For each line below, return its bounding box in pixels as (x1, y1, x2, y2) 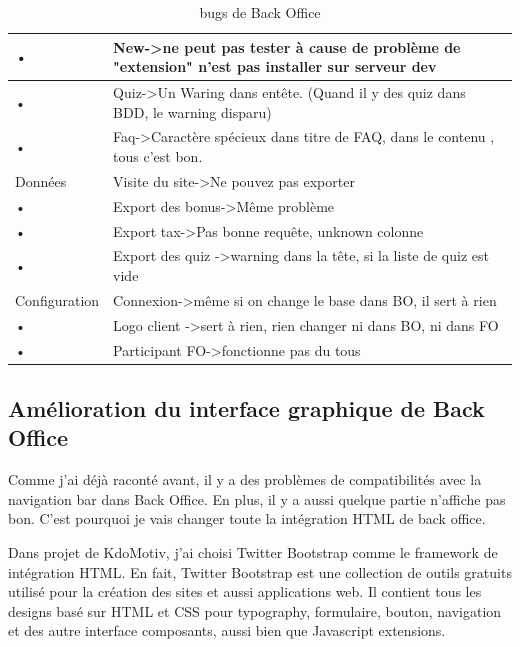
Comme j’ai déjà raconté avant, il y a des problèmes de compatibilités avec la (8, 469, 482, 490)
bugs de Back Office (199, 2, 321, 22)
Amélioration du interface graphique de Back (8, 393, 485, 424)
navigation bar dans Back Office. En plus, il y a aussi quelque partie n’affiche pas (8, 488, 506, 509)
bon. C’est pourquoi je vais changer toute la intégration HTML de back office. (8, 508, 486, 529)
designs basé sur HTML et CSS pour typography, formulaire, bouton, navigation (8, 600, 502, 621)
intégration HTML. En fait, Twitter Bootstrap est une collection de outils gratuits (8, 561, 512, 582)
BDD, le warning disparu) (113, 101, 272, 122)
